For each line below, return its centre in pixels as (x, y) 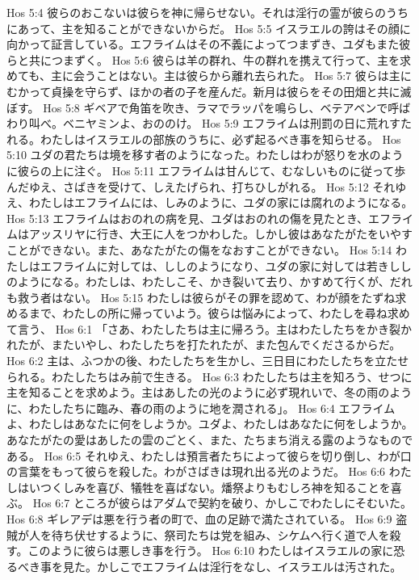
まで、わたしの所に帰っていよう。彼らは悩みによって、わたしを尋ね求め (219, 313)
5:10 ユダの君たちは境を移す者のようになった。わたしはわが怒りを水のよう (205, 155)
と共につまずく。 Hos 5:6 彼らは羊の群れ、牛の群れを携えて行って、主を (208, 59)
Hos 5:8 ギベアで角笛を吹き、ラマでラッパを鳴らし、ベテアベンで (216, 107)
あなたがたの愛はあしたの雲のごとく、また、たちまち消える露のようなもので (210, 440)
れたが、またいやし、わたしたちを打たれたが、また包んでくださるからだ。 (204, 345)
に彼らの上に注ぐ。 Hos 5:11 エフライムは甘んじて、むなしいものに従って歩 (206, 170)
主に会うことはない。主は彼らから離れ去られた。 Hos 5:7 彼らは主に (231, 76)
